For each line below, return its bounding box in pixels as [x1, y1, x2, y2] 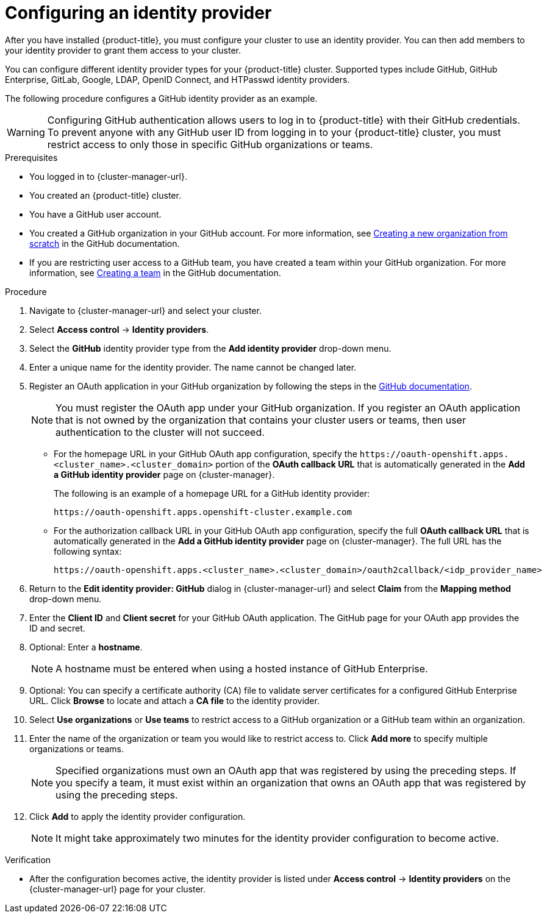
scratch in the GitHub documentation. [29, 238, 180, 249]
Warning [7, 126, 45, 138]
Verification [5, 854, 51, 865]
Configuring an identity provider [5, 2, 272, 23]
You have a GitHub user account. [29, 208, 162, 219]
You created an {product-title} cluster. [29, 190, 181, 201]
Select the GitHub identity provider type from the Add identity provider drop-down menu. [29, 343, 391, 354]
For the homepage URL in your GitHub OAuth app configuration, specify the [54, 448, 357, 459]
